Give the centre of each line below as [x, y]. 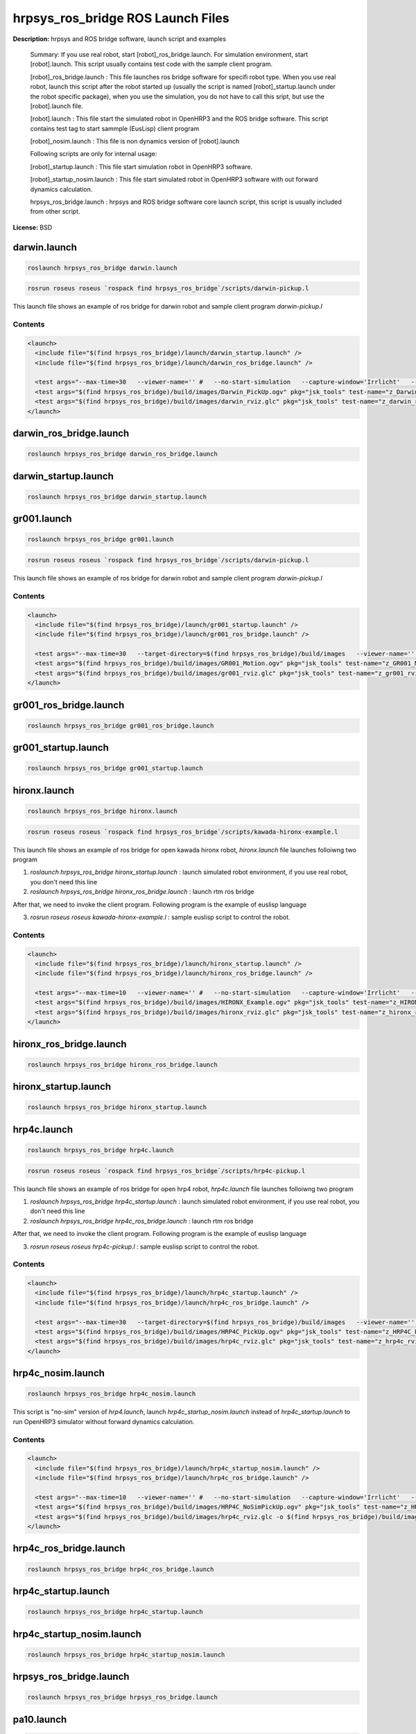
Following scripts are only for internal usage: [94, 154]
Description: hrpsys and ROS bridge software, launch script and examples [120, 39]
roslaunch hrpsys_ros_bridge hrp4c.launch [101, 1150]
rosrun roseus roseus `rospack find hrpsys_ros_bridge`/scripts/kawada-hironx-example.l [183, 832]
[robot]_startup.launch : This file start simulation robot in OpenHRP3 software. [141, 166]
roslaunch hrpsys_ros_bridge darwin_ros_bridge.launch [122, 454]
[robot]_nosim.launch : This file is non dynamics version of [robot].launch [135, 141]
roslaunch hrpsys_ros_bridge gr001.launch [101, 540]
